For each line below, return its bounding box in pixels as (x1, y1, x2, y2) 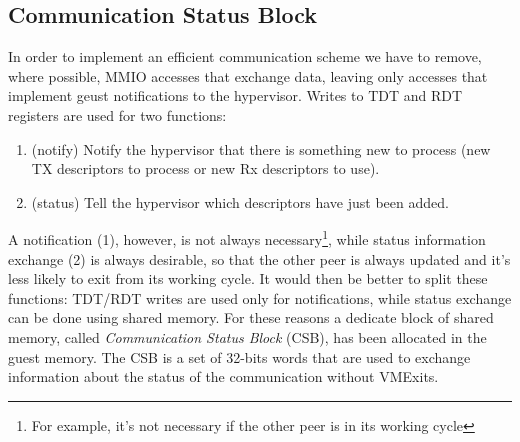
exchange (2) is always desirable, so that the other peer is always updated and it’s (8, 248, 511, 269)
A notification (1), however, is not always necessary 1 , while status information (8, 226, 486, 250)
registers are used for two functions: (8, 104, 227, 125)
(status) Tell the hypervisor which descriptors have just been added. (31, 191, 449, 212)
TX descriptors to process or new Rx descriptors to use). (31, 158, 380, 179)
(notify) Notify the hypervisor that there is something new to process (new (31, 138, 491, 159)
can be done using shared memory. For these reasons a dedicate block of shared (8, 307, 494, 328)
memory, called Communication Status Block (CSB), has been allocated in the (8, 326, 487, 347)
